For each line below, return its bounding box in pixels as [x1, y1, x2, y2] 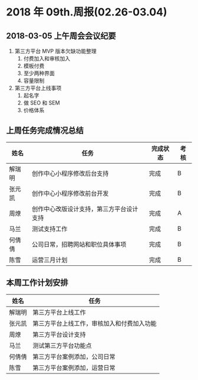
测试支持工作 [32, 225, 68, 233]
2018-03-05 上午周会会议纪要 [6, 31, 116, 41]
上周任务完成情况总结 [6, 125, 84, 136]
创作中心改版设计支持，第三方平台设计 [32, 204, 138, 213]
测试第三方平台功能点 [32, 341, 93, 349]
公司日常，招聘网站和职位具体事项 [32, 240, 127, 248]
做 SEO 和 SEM [23, 99, 60, 106]
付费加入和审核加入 [23, 55, 71, 62]
